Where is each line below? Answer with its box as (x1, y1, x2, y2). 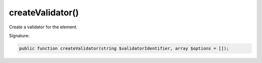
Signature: (9, 33, 30, 38)
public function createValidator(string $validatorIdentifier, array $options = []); (19, 46, 229, 51)
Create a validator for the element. (9, 24, 78, 30)
